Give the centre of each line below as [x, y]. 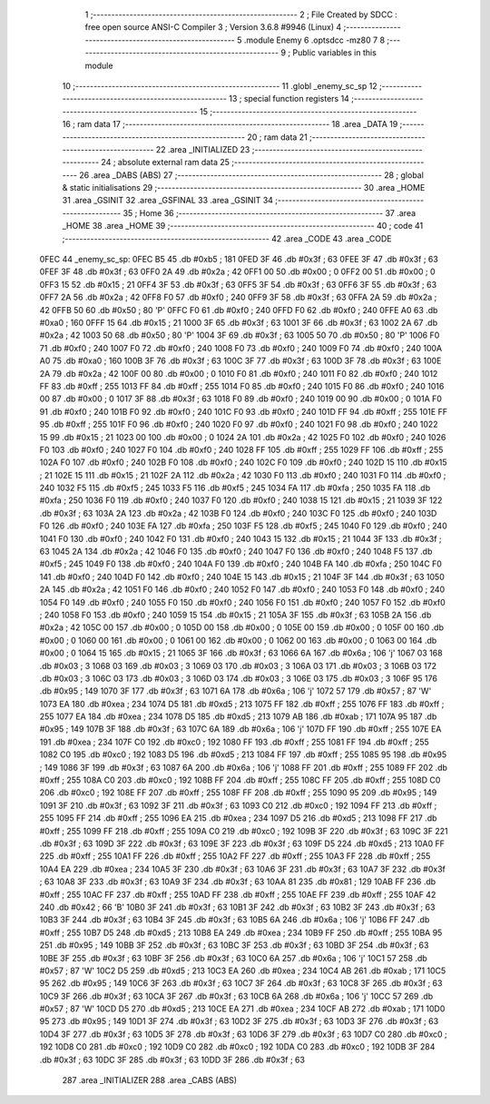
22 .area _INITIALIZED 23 [203, 149]
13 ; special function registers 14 [289, 99]
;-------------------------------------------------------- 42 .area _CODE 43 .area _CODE [227, 238]
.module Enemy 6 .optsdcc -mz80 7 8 [314, 40]
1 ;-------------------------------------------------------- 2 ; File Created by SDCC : [241, 15]
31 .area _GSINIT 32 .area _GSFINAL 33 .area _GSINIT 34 [168, 201]
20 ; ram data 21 [277, 137]
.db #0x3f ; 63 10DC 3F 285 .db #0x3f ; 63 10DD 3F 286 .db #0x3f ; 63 [172, 1060]
